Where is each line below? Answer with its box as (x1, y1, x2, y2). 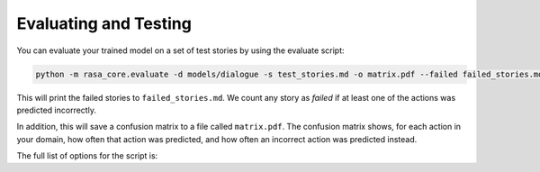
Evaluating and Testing (16, 14, 193, 33)
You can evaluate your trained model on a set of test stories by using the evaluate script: (16, 45, 346, 56)
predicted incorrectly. (16, 104, 96, 115)
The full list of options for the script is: (16, 150, 158, 161)
